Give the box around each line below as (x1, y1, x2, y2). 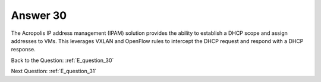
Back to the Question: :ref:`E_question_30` (11, 57, 114, 64)
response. (11, 46, 36, 53)
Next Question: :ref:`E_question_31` (11, 68, 97, 75)
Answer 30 (11, 9, 67, 22)
